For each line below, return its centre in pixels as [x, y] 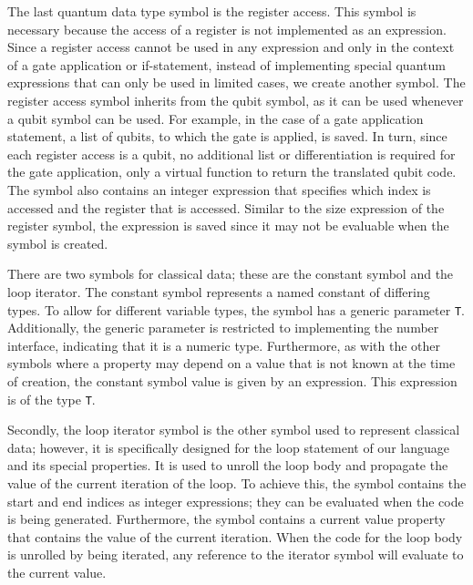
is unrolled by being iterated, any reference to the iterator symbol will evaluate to [236, 554]
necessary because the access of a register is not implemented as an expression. [227, 29]
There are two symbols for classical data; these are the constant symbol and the [231, 274]
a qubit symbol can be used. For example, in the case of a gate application [216, 118]
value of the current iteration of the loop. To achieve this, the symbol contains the [237, 482]
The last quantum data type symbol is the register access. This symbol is [212, 11]
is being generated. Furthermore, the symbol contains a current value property [226, 519]
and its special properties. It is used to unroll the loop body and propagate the [228, 465]
